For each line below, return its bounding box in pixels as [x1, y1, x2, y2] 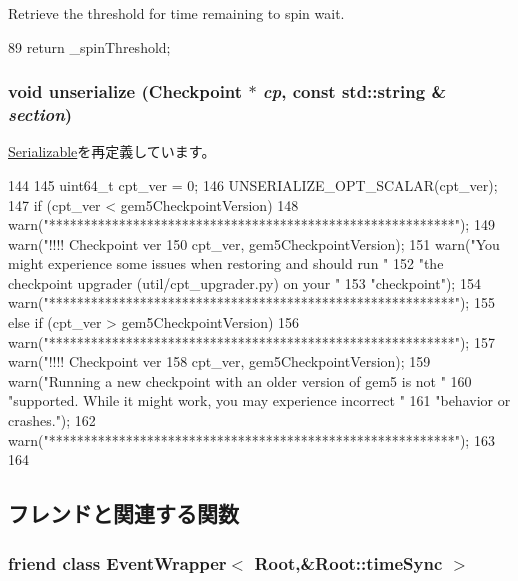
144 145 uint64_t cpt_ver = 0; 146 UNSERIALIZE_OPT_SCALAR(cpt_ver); [8, 174, 498, 195]
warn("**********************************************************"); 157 [8, 331, 495, 352]
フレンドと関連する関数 [8, 498, 239, 529]
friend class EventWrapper [8, 550, 227, 575]
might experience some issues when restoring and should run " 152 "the [8, 253, 444, 274]
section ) [8, 102, 73, 127]
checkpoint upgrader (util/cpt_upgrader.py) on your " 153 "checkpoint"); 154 [8, 272, 481, 293]
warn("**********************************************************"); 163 [8, 429, 495, 450]
